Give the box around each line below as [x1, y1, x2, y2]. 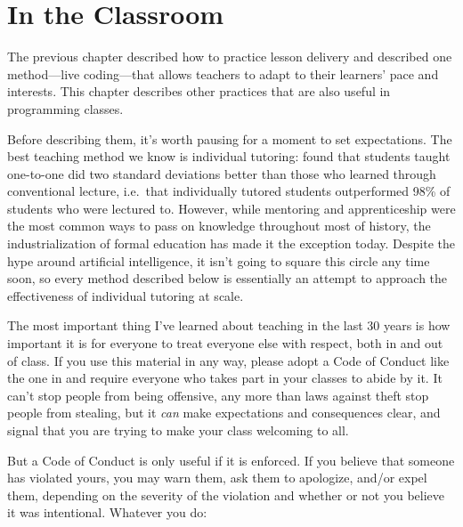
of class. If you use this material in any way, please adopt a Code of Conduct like [7, 351, 450, 369]
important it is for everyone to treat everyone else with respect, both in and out [7, 334, 443, 353]
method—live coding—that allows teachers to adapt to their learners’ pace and [7, 64, 439, 83]
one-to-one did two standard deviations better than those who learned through [7, 164, 436, 182]
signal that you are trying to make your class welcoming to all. [7, 421, 349, 439]
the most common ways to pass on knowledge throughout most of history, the [7, 216, 431, 235]
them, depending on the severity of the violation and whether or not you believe [7, 485, 444, 504]
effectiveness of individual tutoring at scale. [7, 286, 244, 304]
